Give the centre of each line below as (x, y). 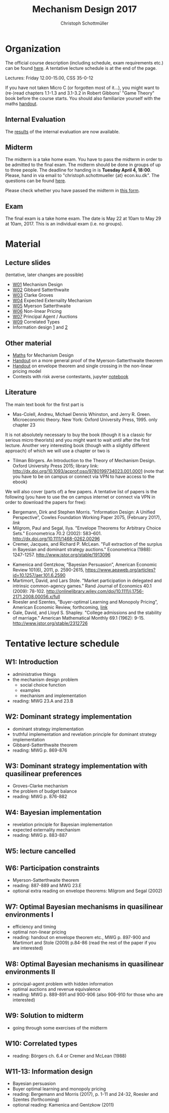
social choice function (43, 684)
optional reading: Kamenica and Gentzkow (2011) (63, 1105)
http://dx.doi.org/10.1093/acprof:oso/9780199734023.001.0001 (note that (88, 471)
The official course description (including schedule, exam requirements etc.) (84, 63)
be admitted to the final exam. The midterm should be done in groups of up (83, 165)
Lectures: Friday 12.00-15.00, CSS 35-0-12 (49, 78)
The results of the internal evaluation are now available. (62, 131)
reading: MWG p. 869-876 (40, 750)
